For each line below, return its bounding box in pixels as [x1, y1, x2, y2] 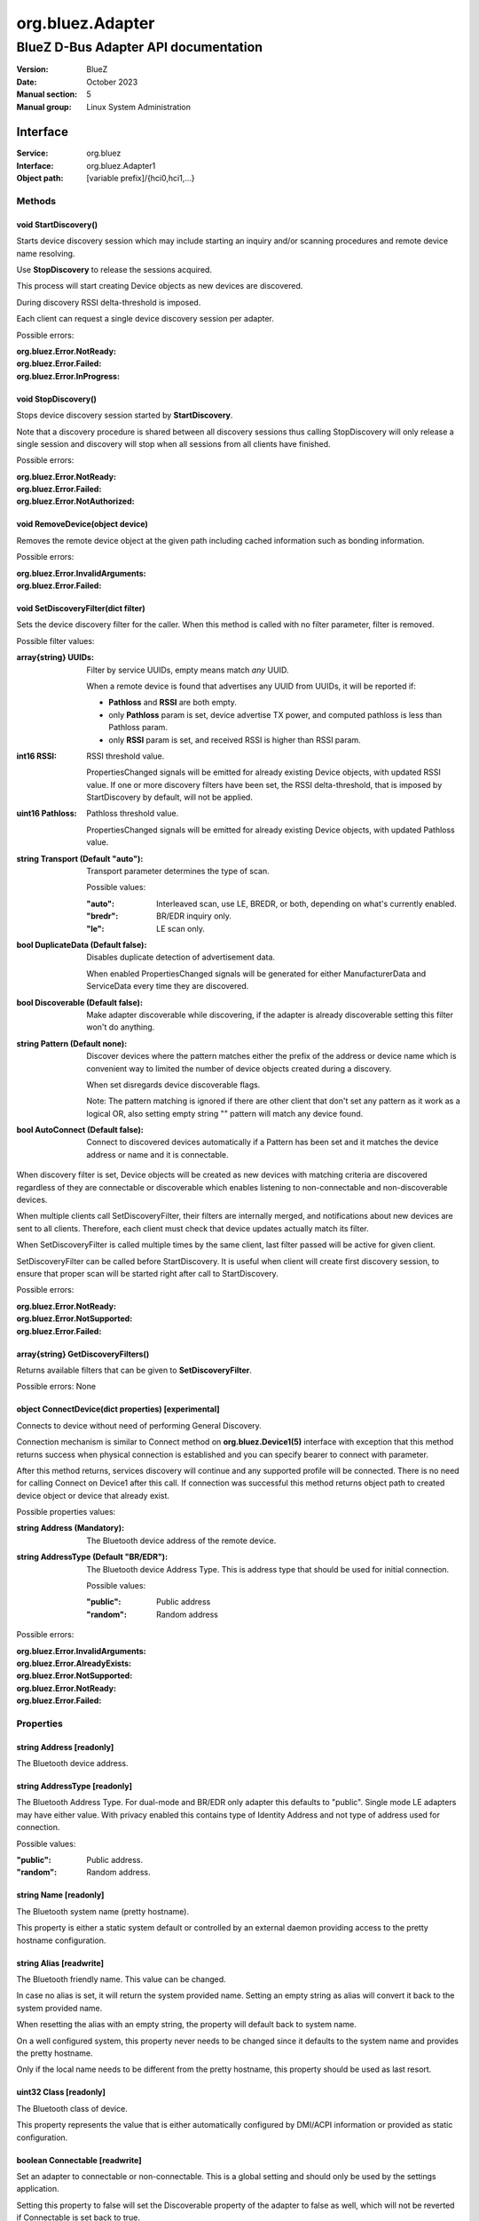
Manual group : [16, 101, 72, 112]
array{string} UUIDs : [16, 652, 95, 663]
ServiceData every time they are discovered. [86, 981, 249, 991]
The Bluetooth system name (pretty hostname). [16, 1906, 190, 1916]
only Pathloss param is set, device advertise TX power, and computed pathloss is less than [108, 709, 443, 720]
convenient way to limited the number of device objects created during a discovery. [86, 1063, 392, 1074]
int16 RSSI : [16, 751, 58, 761]
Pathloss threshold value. [86, 808, 179, 819]
